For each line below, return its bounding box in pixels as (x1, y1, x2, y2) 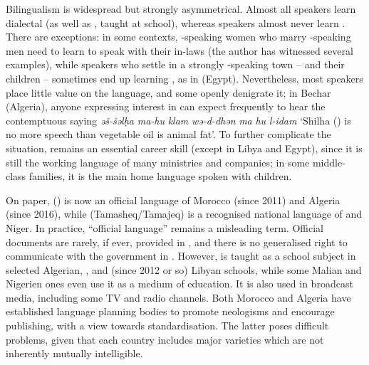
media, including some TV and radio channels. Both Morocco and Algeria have (6, 290, 351, 305)
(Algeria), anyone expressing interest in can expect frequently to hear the (6, 99, 326, 114)
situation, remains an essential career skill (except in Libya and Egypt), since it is (6, 140, 363, 155)
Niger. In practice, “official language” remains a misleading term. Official (6, 220, 323, 235)
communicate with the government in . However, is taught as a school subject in (6, 248, 356, 263)
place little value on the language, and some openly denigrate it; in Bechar (6, 85, 331, 100)
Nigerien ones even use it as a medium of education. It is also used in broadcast (6, 276, 353, 291)
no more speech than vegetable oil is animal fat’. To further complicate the (6, 127, 331, 142)
